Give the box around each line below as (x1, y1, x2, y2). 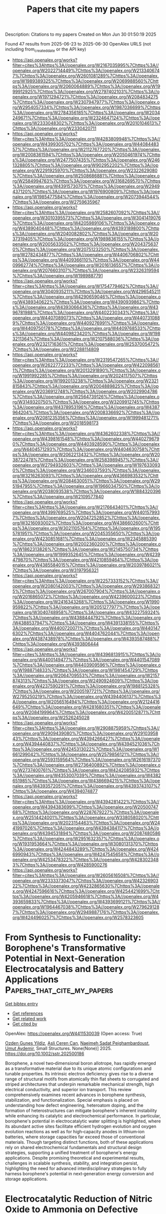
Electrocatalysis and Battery (5, 963, 124, 975)
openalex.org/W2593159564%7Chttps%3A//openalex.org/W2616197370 (12, 757, 161, 762)
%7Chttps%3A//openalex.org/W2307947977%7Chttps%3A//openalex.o (12, 99, 160, 105)
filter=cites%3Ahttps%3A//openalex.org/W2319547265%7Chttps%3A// (12, 356, 159, 362)
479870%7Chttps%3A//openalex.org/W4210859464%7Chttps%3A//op (12, 556, 159, 562)
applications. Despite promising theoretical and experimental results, (5, 1155, 145, 1161)
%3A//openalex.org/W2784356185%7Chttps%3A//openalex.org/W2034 (12, 109, 161, 115)
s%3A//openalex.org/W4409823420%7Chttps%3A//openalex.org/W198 (12, 330, 161, 336)
